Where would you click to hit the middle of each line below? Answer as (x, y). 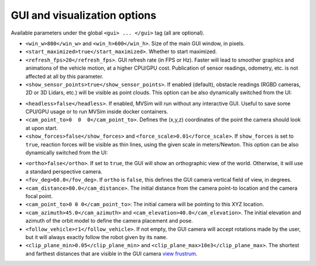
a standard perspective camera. (64, 171)
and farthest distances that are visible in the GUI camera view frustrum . (111, 253)
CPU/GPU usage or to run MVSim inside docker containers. (97, 112)
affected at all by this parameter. (64, 76)
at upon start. (42, 128)
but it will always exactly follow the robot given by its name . (97, 237)
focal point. (39, 196)
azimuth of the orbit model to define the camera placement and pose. (109, 221)
